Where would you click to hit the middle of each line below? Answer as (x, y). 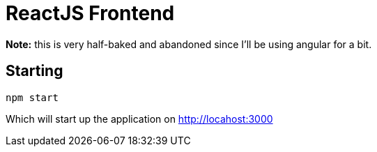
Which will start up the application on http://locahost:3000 (139, 119)
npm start (32, 97)
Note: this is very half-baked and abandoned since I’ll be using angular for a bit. (189, 44)
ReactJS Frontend (90, 13)
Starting (34, 71)
